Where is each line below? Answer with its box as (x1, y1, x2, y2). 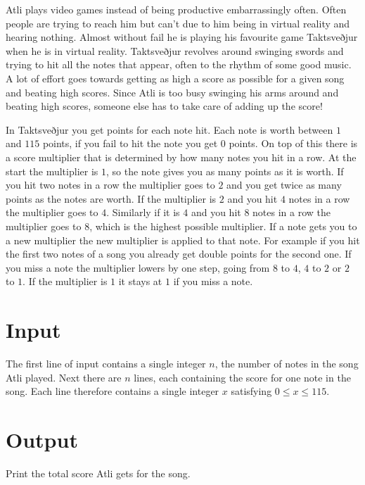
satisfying (231, 384, 272, 398)
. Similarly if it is (106, 205, 180, 220)
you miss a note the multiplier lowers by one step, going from (6, 260, 270, 275)
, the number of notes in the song (214, 356, 359, 370)
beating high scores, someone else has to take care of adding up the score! (6, 99, 323, 113)
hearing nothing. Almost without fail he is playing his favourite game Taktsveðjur (6, 30, 358, 44)
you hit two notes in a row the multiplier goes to (6, 177, 215, 192)
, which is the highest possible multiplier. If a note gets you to (89, 218, 357, 233)
